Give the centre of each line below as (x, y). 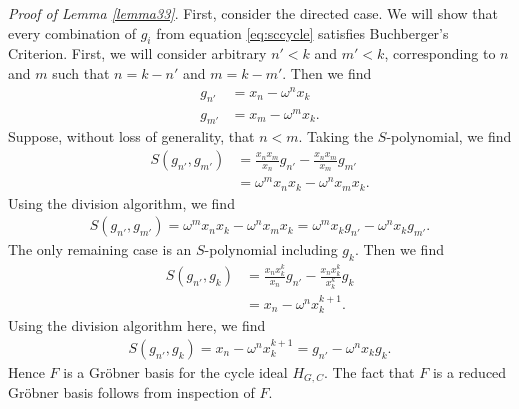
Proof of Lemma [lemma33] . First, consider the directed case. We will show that (253, 13)
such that (81, 72)
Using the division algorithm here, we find (137, 325)
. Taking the (336, 136)
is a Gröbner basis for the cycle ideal (175, 371)
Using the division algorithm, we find (121, 202)
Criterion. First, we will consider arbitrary (137, 53)
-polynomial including (271, 249)
